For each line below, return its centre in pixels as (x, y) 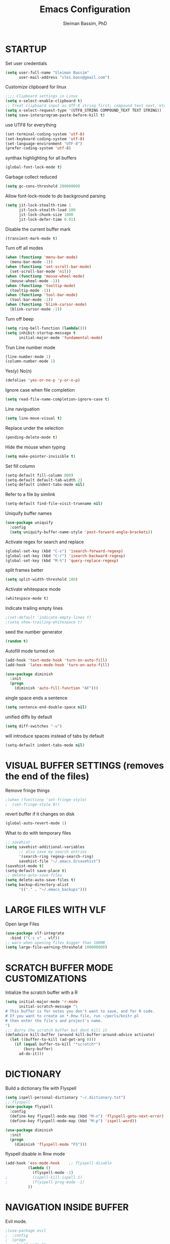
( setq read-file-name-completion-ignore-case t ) (57, 399)
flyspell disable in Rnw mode (35, 1154)
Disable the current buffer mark (38, 229)
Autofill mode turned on (30, 651)
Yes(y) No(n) (18, 371)
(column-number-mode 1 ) (30, 361)
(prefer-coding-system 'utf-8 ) (38, 148)
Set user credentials (26, 63)
